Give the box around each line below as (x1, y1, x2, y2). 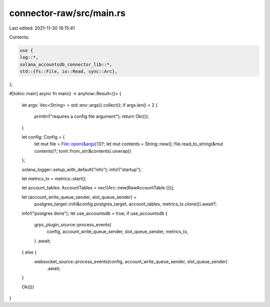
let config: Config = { (21, 134, 65, 140)
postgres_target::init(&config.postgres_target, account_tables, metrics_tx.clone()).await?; (34, 201, 217, 207)
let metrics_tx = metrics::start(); (21, 175, 87, 181)
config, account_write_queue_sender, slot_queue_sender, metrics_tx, (46, 228, 188, 235)
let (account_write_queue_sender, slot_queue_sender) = (21, 194, 137, 200)
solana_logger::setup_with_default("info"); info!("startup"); (21, 166, 142, 172)
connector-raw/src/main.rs (9, 8, 126, 19)
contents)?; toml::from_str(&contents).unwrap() (34, 148, 131, 154)
